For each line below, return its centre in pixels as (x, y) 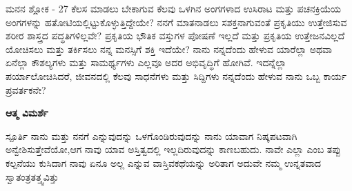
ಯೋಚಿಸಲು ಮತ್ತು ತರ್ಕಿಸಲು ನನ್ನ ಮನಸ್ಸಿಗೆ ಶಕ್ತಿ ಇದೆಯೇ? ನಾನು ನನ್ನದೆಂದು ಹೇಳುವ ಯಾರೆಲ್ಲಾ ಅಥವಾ (169, 49)
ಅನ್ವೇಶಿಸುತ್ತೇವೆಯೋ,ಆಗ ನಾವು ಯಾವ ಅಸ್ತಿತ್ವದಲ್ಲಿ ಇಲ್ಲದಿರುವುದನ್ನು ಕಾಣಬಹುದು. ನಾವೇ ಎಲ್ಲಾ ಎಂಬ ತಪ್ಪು (173, 149)
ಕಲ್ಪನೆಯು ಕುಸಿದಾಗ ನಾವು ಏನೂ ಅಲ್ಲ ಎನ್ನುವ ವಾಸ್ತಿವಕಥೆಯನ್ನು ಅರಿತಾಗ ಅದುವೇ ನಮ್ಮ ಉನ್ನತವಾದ (164, 162)
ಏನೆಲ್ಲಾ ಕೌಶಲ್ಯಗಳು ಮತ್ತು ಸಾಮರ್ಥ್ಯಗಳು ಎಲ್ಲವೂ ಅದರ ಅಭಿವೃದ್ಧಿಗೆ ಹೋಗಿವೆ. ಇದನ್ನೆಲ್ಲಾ (146, 62)
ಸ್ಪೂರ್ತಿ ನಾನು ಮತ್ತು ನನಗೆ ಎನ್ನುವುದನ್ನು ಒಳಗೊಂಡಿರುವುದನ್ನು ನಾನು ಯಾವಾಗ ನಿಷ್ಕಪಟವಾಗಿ (151, 135)
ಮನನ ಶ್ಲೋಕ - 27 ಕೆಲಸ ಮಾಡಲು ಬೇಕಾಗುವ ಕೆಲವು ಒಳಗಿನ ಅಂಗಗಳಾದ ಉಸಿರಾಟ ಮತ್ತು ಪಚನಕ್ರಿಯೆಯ (174, 8)
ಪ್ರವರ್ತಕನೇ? (26, 89)
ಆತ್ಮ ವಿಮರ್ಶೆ (27, 113)
